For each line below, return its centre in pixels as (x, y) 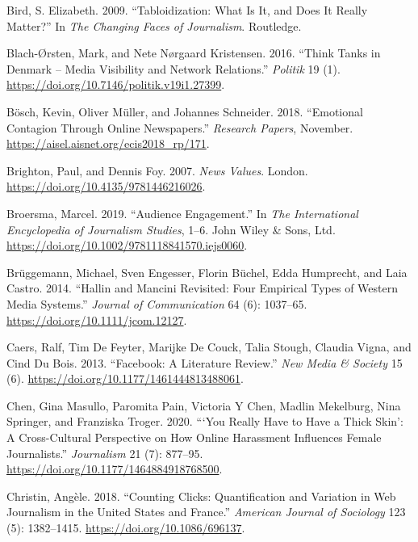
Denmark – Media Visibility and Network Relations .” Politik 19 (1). (173, 68)
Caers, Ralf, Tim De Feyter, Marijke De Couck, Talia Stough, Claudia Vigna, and (209, 347)
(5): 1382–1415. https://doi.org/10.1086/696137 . (126, 528)
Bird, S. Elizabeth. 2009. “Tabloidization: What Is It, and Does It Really (187, 10)
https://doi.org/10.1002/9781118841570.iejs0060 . (127, 245)
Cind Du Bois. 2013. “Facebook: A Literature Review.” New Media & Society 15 (205, 362)
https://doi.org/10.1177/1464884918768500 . (115, 469)
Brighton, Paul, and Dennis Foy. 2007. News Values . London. (157, 170)
